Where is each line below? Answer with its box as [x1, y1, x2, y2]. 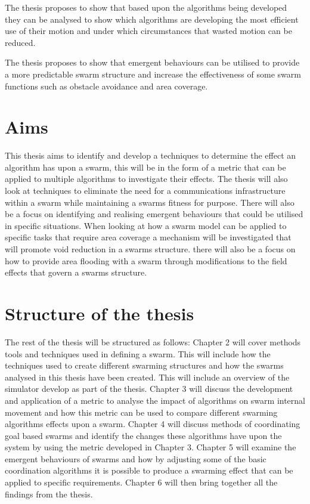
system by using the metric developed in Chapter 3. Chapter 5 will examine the [5, 441, 296, 453]
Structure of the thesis [5, 301, 194, 325]
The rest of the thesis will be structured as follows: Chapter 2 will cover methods [5, 335, 301, 348]
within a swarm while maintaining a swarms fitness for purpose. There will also [5, 196, 294, 208]
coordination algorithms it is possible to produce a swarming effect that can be [5, 464, 293, 477]
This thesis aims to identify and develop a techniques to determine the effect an [5, 149, 296, 162]
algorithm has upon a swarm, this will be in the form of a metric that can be [5, 160, 286, 173]
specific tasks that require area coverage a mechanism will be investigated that [5, 231, 292, 243]
